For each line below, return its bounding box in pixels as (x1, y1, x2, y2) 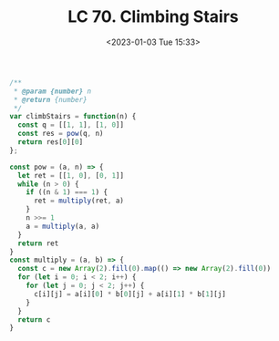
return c (17, 315, 51, 325)
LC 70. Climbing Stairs (67, 6, 239, 27)
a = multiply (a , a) (26, 222, 100, 231)
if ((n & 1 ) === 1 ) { (26, 188, 108, 197)
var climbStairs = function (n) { (9, 112, 137, 121)
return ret (17, 239, 59, 248)
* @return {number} (13, 95, 88, 104)
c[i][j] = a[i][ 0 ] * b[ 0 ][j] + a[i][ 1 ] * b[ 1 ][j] (33, 289, 226, 298)
